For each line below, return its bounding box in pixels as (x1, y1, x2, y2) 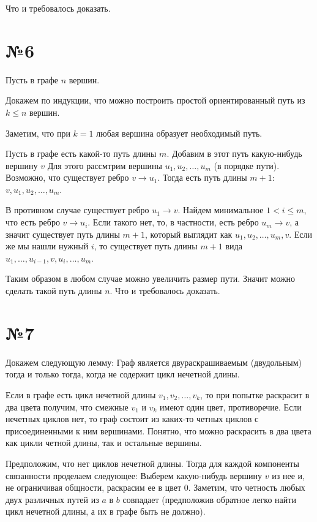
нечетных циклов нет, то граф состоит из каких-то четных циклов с (6, 412, 259, 425)
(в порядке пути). (214, 159, 280, 172)
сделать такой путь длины (6, 284, 102, 297)
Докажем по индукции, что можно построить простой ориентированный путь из (6, 94, 305, 107)
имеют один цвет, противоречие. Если (160, 400, 302, 413)
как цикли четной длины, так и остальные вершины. (6, 436, 202, 449)
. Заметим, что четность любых (188, 481, 305, 494)
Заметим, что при (6, 126, 70, 139)
